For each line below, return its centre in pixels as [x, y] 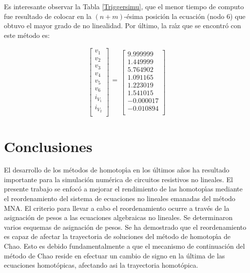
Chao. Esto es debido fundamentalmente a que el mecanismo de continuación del [125, 246]
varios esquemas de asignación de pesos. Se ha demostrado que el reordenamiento [125, 227]
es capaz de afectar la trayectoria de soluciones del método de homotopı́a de [117, 236]
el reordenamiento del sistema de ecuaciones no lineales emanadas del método [120, 198]
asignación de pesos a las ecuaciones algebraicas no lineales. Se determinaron [118, 217]
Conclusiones [48, 146]
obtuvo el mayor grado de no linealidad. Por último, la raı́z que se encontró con [123, 26]
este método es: [27, 35]
